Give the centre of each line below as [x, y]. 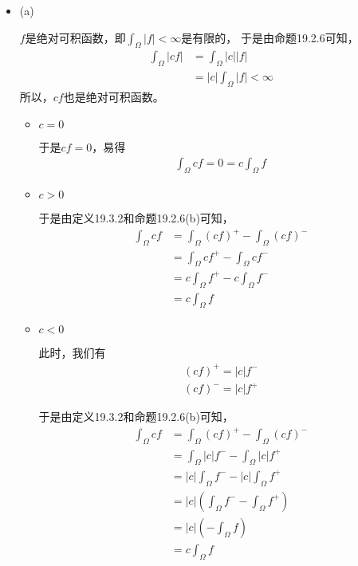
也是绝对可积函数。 [114, 97]
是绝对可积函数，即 [75, 37]
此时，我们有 [72, 353]
